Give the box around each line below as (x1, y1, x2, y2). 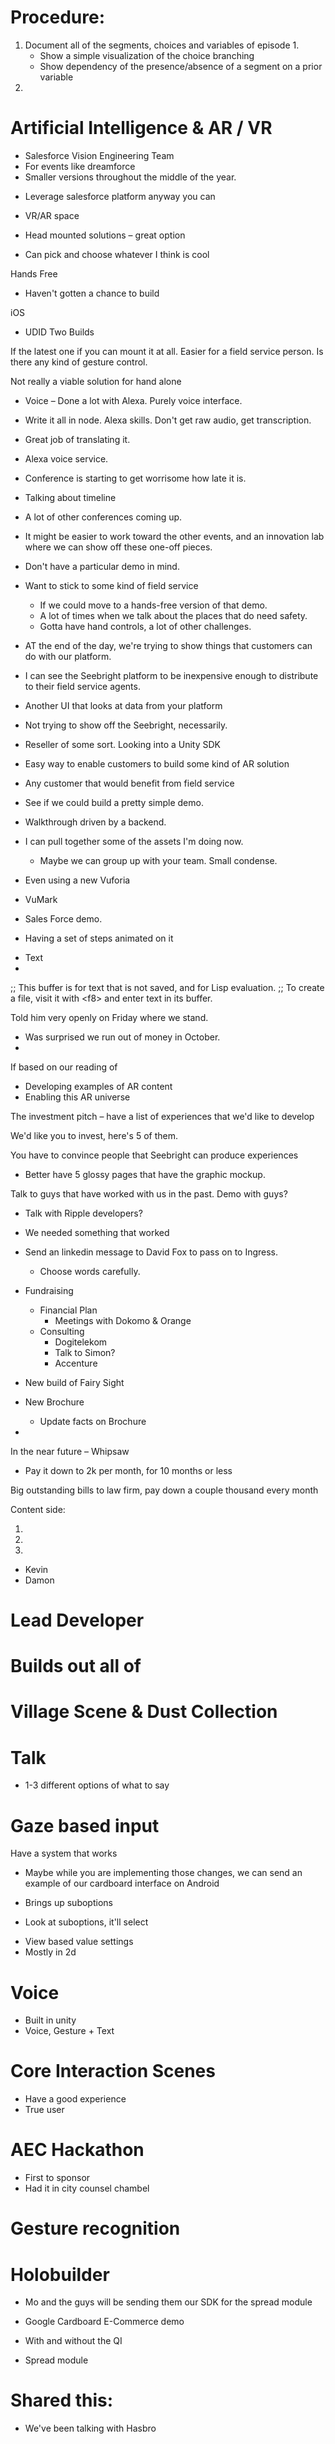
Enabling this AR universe (24, 1091, 131, 1103)
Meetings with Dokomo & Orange (54, 1314, 192, 1326)
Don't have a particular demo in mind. (24, 560, 180, 572)
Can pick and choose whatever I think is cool (24, 248, 210, 260)
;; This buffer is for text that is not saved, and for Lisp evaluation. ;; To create (10, 981, 325, 993)
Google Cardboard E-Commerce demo (24, 2316, 185, 2328)
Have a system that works (10, 1847, 118, 1860)
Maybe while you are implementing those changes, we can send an (24, 1867, 303, 1879)
